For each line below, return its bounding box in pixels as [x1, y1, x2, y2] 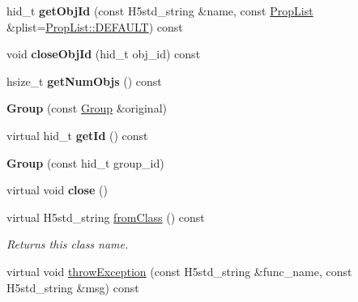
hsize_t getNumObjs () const [6, 72, 162, 89]
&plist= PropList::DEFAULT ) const [6, 18, 183, 35]
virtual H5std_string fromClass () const [6, 208, 205, 225]
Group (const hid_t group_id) [6, 154, 164, 171]
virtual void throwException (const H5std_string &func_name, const [6, 262, 352, 279]
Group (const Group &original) [6, 100, 167, 117]
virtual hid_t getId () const [6, 126, 148, 143]
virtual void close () [6, 181, 108, 198]
